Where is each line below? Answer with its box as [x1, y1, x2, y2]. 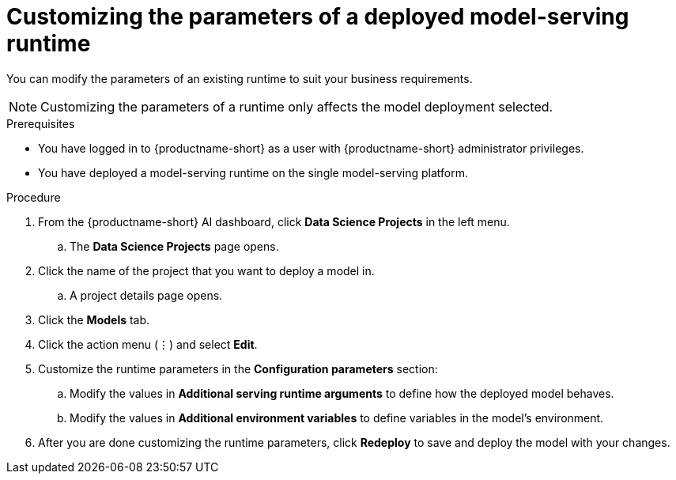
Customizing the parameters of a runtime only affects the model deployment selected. [40, 98, 553, 115]
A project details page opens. [70, 288, 223, 302]
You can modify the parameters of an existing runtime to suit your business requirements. [6, 71, 473, 85]
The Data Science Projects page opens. [70, 239, 279, 253]
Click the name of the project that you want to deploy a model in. [38, 263, 375, 278]
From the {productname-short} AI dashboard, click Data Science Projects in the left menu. [38, 214, 510, 229]
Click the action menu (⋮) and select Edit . [38, 337, 258, 351]
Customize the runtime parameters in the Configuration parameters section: [38, 361, 438, 376]
